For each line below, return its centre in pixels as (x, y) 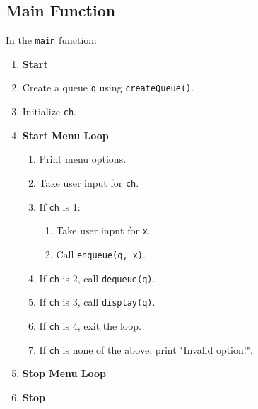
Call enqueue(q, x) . (101, 254)
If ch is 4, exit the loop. (90, 325)
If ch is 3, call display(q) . (97, 302)
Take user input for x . (103, 230)
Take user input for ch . (89, 182)
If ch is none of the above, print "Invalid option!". (146, 349)
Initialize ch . (49, 111)
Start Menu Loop (65, 135)
